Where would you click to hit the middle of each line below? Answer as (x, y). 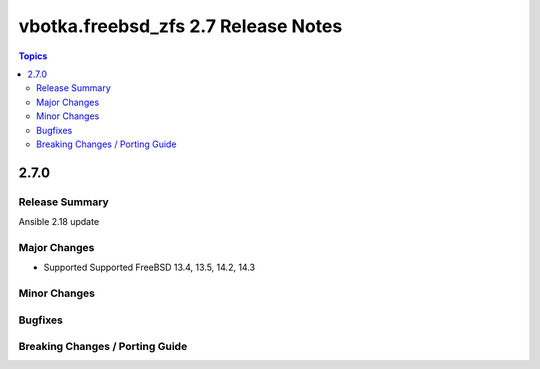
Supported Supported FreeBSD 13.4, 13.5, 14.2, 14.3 (149, 267)
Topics (33, 56)
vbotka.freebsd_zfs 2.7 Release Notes (180, 26)
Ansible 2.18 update (59, 222)
